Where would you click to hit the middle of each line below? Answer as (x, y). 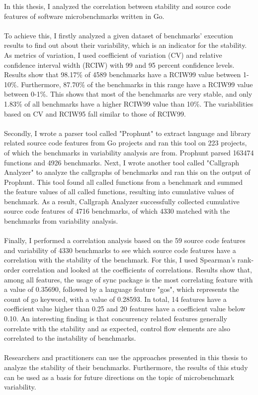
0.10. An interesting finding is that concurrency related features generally (116, 318)
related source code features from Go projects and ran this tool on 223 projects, (126, 143)
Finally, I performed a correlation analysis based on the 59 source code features (125, 240)
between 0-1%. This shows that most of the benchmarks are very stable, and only (128, 94)
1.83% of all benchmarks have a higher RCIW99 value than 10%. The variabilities (129, 103)
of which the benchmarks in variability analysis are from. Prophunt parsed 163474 (129, 152)
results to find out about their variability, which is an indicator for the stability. (126, 45)
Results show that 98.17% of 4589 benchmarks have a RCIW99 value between (123, 74)
